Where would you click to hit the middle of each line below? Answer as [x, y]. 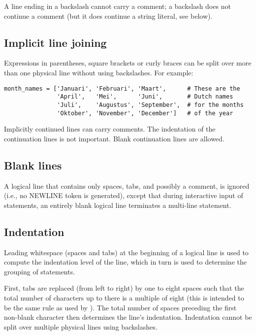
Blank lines [33, 165]
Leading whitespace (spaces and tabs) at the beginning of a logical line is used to [126, 252]
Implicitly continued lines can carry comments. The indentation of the [110, 129]
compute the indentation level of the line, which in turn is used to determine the [125, 262]
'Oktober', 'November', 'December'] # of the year [145, 113]
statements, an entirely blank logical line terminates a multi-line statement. [118, 205]
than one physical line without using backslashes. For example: [99, 72]
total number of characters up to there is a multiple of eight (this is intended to [124, 297]
